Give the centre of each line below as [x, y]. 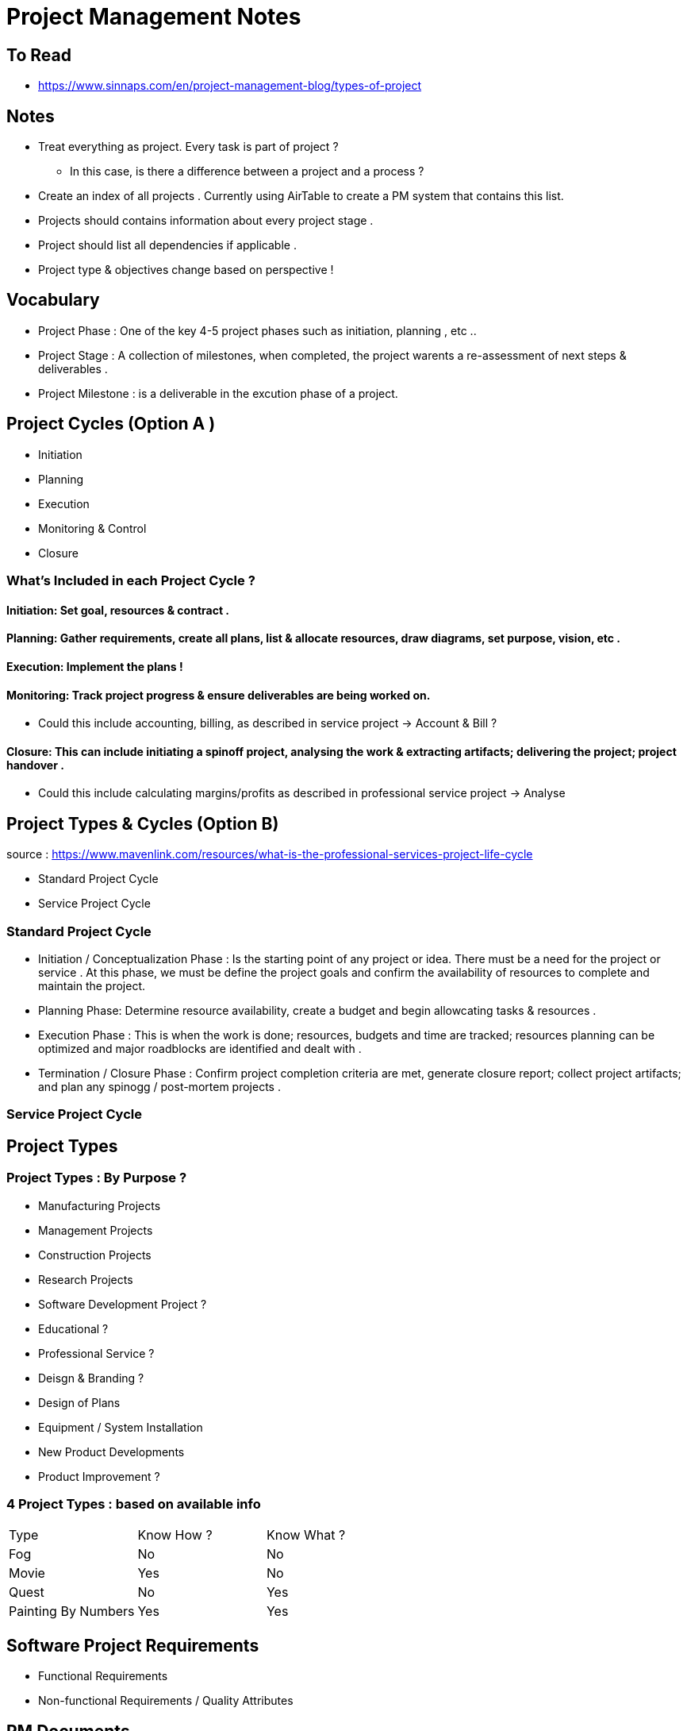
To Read [39, 55]
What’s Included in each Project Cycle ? [131, 581]
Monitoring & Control [92, 528]
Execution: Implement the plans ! [95, 666]
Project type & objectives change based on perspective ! [186, 270]
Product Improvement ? [99, 1476]
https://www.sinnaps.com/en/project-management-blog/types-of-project [230, 86]
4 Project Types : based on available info [134, 1504]
